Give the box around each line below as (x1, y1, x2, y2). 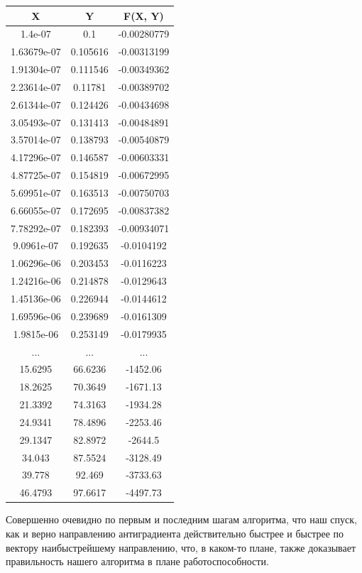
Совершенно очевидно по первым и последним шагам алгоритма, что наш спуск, (6, 512, 357, 527)
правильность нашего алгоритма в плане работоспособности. (6, 554, 269, 569)
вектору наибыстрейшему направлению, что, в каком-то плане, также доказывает (6, 540, 356, 555)
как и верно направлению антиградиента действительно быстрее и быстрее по (6, 525, 344, 540)
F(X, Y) (124, 8, 164, 23)
